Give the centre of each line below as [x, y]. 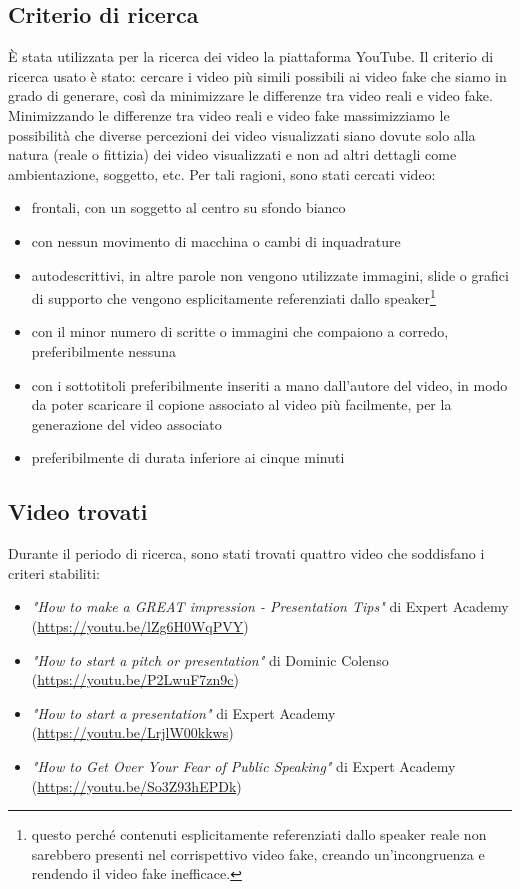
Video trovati [78, 511]
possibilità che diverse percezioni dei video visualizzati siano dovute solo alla [242, 134]
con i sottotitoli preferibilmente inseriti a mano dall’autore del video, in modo [269, 384]
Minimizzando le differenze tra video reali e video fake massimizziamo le [229, 114]
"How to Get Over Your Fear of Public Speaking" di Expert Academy [243, 765]
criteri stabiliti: [54, 572]
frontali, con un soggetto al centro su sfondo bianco [188, 207]
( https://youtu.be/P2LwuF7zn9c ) [135, 679]
